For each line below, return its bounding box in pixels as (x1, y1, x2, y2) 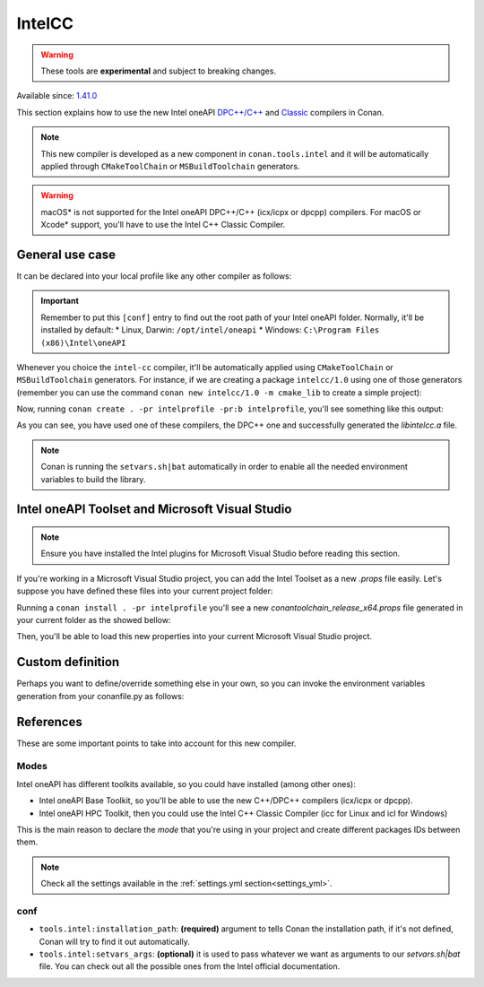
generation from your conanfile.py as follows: (16, 690, 185, 701)
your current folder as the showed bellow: (16, 615, 171, 626)
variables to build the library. (40, 473, 146, 484)
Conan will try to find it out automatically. (39, 936, 190, 947)
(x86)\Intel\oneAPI (40, 337, 126, 348)
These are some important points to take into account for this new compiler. (16, 738, 297, 749)
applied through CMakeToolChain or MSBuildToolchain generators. (40, 160, 300, 171)
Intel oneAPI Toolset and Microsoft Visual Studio (16, 502, 292, 517)
